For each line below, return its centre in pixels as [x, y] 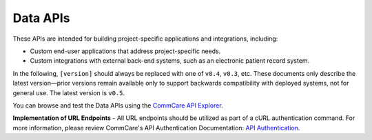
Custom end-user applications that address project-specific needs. [125, 51]
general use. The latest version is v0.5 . [69, 92]
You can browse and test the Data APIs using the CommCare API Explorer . [118, 105]
